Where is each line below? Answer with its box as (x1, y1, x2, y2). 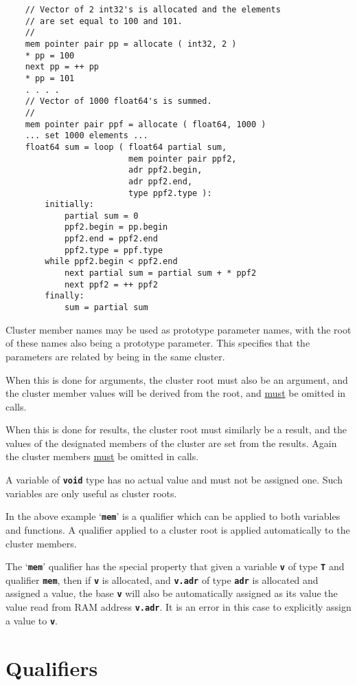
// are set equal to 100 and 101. (25, 16, 183, 26)
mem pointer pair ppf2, (128, 153, 237, 164)
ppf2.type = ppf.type (64, 245, 163, 255)
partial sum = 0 (64, 210, 139, 221)
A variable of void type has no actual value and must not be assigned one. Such (5, 472, 343, 487)
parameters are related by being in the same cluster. (5, 349, 225, 363)
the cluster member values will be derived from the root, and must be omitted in (5, 386, 346, 400)
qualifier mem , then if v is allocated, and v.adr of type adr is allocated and (5, 572, 319, 587)
